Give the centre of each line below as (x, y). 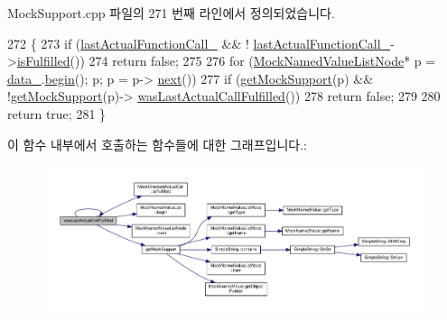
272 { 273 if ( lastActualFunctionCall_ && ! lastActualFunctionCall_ (199, 43)
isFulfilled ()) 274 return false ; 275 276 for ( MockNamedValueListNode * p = (226, 61)
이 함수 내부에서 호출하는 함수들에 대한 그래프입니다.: (157, 144)
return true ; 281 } (57, 113)
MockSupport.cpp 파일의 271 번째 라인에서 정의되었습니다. (171, 13)
